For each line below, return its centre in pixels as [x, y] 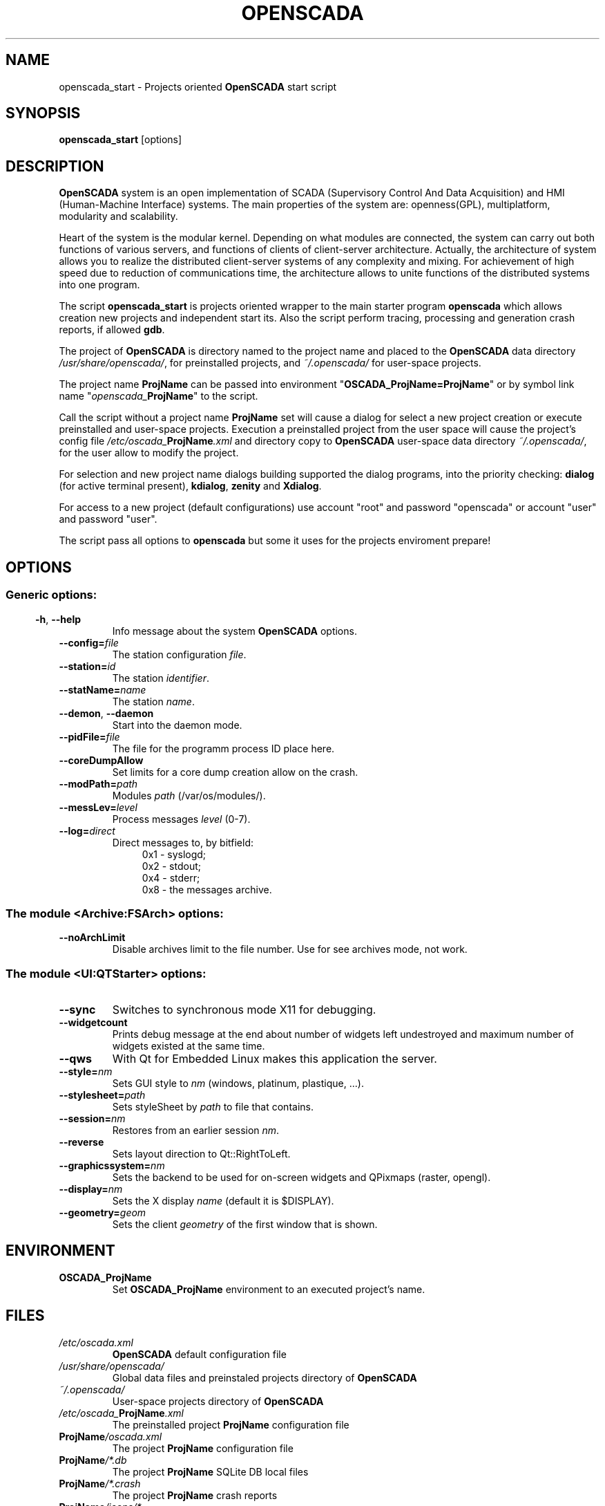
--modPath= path [98, 783]
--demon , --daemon [106, 713]
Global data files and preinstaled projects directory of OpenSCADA [265, 1377]
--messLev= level [98, 807]
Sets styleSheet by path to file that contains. [213, 1107]
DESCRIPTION [55, 166]
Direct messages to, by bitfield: [183, 842]
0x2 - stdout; [172, 866]
